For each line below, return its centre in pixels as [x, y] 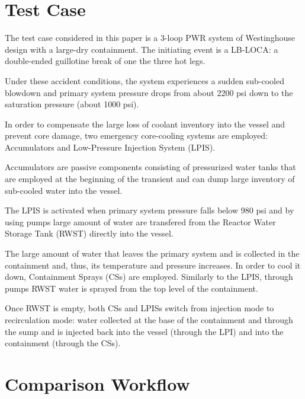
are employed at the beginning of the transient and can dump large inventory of [150, 179]
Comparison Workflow [97, 383]
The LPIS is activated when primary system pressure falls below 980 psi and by [150, 210]
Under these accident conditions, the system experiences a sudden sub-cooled [145, 80]
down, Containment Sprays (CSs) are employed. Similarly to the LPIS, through [149, 277]
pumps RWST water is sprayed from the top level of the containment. [131, 288]
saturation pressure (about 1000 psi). [72, 104]
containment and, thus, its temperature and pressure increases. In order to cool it [153, 265]
